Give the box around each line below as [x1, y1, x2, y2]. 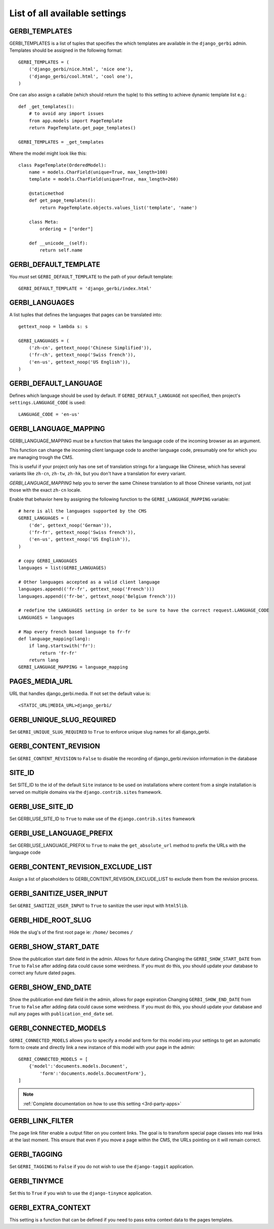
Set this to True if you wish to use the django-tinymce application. [9, 1190, 152, 1196]
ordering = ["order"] [40, 226, 94, 232]
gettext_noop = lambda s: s [18, 324, 88, 329]
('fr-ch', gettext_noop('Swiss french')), [28, 352, 136, 358]
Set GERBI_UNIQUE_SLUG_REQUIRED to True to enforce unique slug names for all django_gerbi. [9, 728, 210, 735]
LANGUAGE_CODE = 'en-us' [18, 411, 80, 417]
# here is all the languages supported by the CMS [18, 508, 147, 514]
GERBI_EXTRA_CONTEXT [9, 1203, 91, 1212]
